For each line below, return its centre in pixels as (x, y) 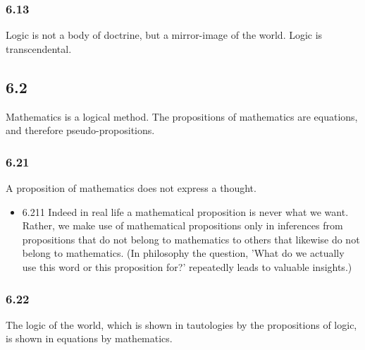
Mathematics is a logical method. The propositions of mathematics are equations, (182, 116)
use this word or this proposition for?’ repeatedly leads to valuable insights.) (187, 266)
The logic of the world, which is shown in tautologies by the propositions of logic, (181, 324)
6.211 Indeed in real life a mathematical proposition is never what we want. (185, 211)
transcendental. (39, 48)
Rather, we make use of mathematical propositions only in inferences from (182, 225)
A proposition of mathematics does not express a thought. (131, 188)
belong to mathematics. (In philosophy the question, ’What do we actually (183, 253)
